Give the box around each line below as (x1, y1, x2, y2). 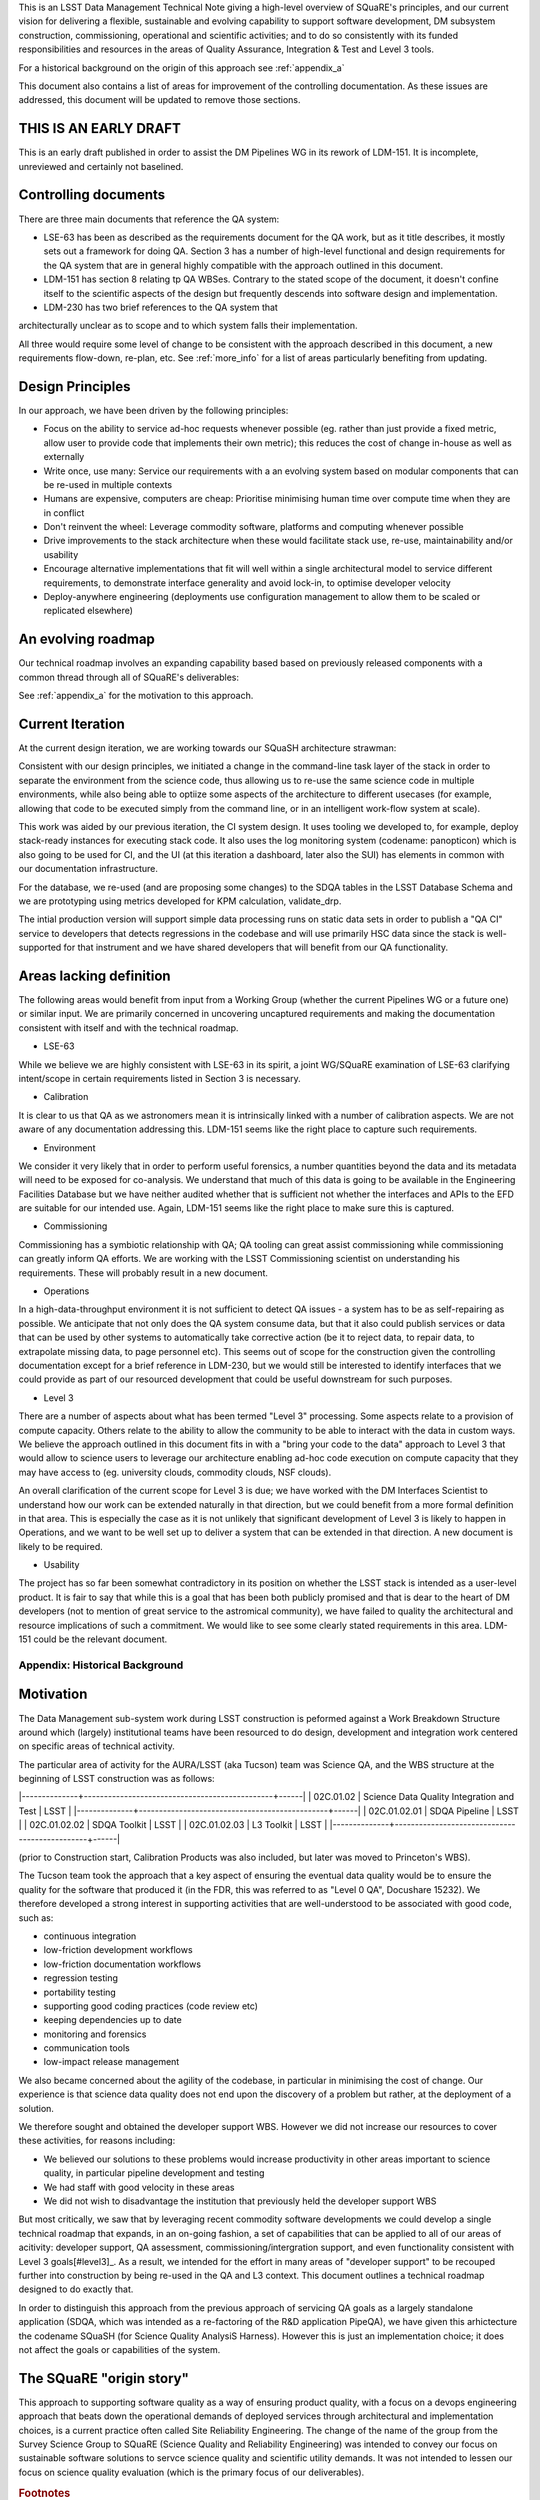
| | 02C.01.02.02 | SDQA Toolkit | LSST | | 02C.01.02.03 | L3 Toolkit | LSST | (18, 1819, 328, 1831)
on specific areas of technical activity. (18, 1740, 175, 1752)
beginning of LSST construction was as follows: (18, 1773, 215, 1785)
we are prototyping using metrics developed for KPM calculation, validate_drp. (18, 895, 342, 907)
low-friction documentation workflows (43, 1958, 202, 1970)
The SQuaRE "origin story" (18, 2370, 190, 2387)
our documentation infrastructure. (18, 863, 159, 875)
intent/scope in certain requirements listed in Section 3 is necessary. (18, 1072, 302, 1084)
